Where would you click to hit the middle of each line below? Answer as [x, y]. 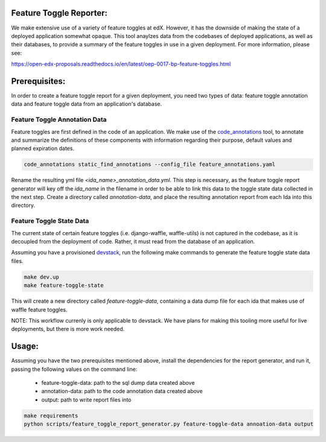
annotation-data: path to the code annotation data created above [122, 391]
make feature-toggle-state [64, 286]
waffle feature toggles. [39, 309]
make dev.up [42, 277]
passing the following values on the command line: [74, 369]
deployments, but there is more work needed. [68, 329]
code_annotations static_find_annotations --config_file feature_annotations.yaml [150, 165]
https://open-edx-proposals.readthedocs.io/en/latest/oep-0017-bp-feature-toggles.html [121, 64]
